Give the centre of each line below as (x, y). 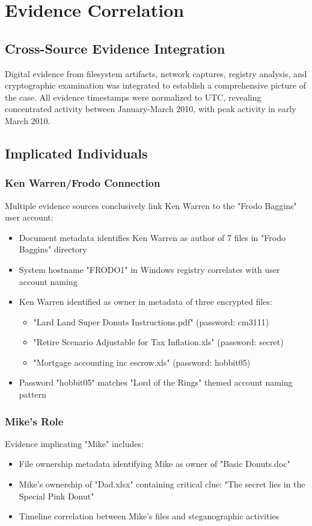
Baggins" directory (53, 249)
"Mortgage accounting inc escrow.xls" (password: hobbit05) (142, 362)
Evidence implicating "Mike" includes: (74, 443)
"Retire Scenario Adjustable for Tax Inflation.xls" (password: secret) (158, 342)
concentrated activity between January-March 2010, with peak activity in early (151, 109)
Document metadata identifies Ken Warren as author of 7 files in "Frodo (152, 237)
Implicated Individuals (76, 153)
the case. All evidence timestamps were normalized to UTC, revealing (133, 97)
